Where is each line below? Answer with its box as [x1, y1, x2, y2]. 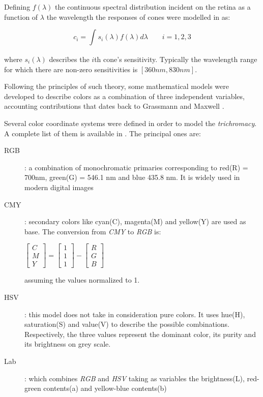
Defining [4, 2, 31, 12]
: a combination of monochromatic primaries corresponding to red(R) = [24, 162, 248, 172]
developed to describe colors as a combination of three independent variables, [4, 90, 245, 101]
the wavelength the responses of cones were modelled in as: [46, 11, 230, 22]
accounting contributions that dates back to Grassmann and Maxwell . [4, 101, 224, 111]
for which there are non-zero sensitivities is [4, 64, 138, 74]
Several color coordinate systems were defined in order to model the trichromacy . [4, 117, 257, 128]
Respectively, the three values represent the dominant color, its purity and [24, 328, 256, 339]
